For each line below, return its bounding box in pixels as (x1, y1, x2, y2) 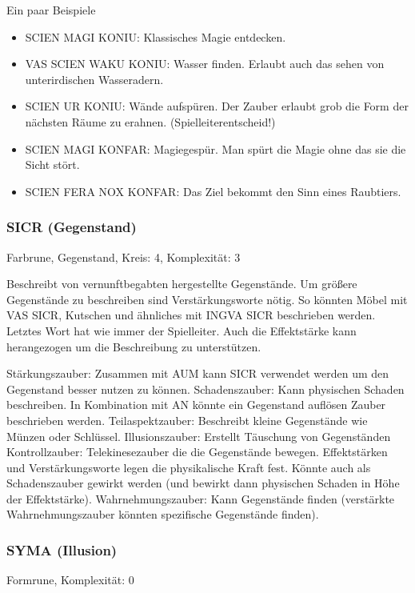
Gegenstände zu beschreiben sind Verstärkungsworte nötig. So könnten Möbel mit (6, 290, 408, 307)
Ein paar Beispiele (6, 2, 96, 18)
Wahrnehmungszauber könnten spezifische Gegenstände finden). (6, 506, 319, 523)
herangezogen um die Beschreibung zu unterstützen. (6, 338, 261, 355)
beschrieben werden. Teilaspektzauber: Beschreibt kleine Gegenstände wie (6, 411, 368, 428)
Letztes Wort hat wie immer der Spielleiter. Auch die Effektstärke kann (6, 322, 357, 339)
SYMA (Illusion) (6, 539, 118, 559)
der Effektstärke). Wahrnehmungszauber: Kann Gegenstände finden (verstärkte (6, 490, 395, 507)
